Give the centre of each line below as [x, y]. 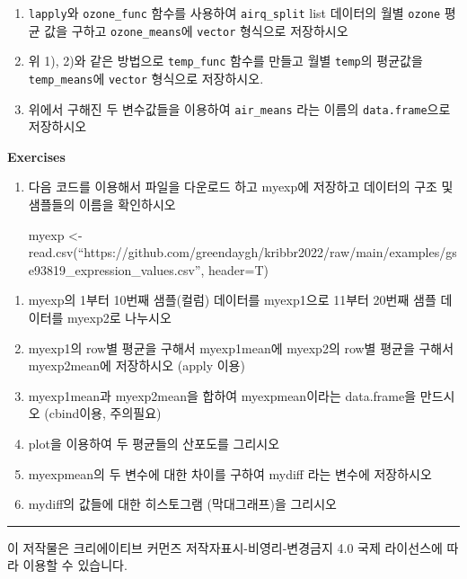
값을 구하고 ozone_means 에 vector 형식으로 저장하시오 [196, 30]
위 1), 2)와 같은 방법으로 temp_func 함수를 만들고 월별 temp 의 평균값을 [225, 61]
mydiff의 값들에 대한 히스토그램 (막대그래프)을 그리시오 [182, 504]
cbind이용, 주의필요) [105, 413]
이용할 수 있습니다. [75, 565]
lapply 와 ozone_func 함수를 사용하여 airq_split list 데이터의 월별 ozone [234, 13]
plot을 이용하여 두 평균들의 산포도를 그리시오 [154, 443]
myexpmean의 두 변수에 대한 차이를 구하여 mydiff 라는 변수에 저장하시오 [230, 473]
